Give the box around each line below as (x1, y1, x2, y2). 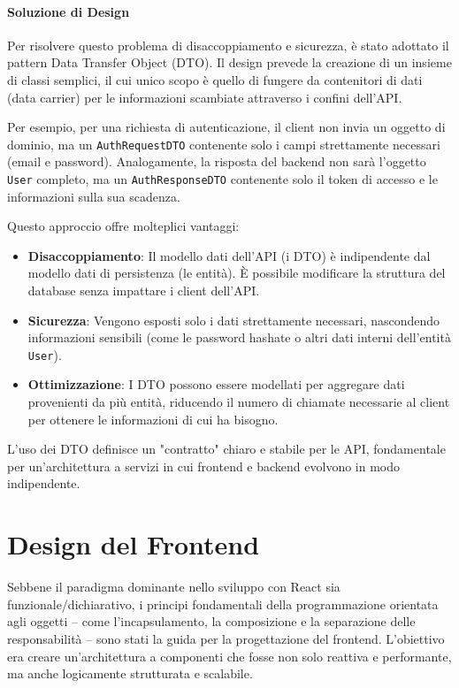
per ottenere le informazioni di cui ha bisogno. (27, 409, 279, 428)
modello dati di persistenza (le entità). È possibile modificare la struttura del (27, 264, 446, 282)
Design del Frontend (7, 526, 260, 562)
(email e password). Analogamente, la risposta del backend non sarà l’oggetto (7, 152, 426, 171)
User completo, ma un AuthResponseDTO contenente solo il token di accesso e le (7, 170, 438, 188)
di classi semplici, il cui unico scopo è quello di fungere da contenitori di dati (7, 70, 423, 88)
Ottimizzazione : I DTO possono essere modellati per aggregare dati (27, 375, 405, 394)
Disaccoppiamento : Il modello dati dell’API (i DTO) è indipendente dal (27, 246, 431, 264)
